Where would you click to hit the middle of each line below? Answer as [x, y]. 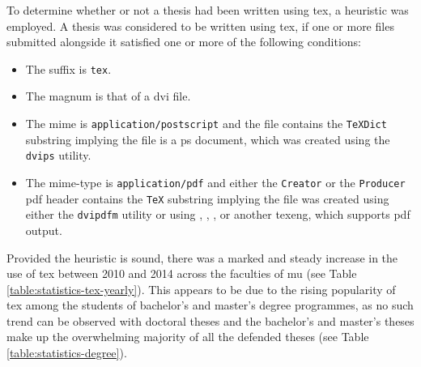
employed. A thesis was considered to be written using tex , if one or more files [200, 26]
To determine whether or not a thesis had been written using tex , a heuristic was [208, 10]
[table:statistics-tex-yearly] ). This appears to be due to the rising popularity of [201, 289]
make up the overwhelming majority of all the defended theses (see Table [188, 337]
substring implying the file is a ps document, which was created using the [208, 139]
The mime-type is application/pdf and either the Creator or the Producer [215, 182]
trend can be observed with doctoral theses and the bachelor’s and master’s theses [210, 320]
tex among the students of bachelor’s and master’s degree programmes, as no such [210, 305]
